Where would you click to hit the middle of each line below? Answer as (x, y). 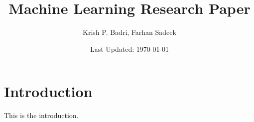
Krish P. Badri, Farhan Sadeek (129, 32)
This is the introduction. (41, 115)
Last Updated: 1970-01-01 (129, 49)
